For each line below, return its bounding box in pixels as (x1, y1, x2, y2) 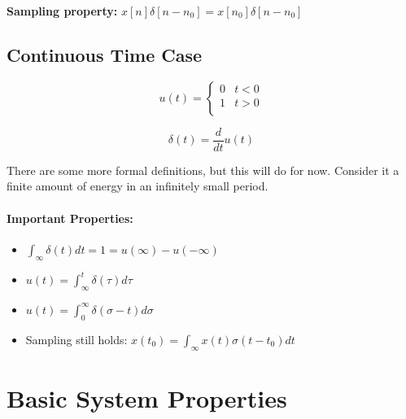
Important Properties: (7, 209, 133, 226)
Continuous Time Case (7, 41, 203, 67)
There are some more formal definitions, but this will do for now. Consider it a (7, 161, 399, 178)
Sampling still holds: (25, 330, 128, 347)
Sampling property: (7, 2, 118, 19)
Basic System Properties (7, 381, 287, 414)
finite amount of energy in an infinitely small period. (7, 177, 268, 194)
